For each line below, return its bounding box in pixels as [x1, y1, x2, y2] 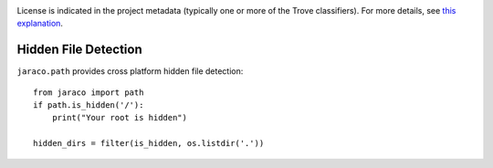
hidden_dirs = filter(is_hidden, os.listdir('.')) [33, 138, 265, 149]
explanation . [16, 18, 64, 29]
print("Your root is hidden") [51, 112, 187, 123]
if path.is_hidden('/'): [33, 100, 144, 110]
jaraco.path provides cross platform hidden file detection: [16, 66, 244, 77]
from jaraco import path [33, 87, 144, 98]
